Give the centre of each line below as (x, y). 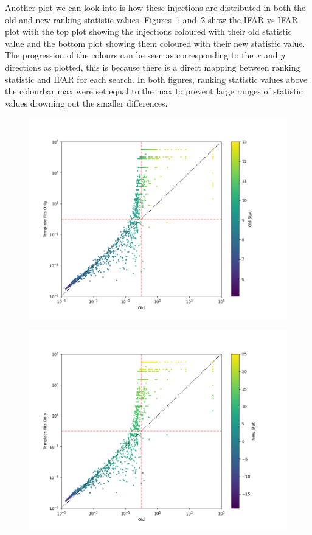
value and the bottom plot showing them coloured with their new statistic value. (155, 43)
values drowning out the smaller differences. (86, 103)
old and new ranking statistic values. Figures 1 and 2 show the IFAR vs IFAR (151, 19)
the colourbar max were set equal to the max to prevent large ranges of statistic (154, 91)
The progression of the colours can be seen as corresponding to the (129, 55)
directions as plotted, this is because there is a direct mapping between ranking (153, 67)
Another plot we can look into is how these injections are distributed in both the (155, 7)
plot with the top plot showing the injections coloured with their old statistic (148, 31)
